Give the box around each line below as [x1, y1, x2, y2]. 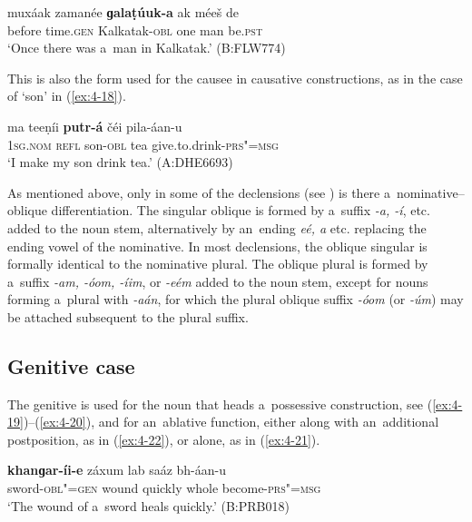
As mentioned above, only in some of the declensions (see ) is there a [7, 182, 390, 202]
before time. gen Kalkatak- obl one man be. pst [7, 20, 263, 39]
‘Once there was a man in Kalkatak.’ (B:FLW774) [7, 38, 286, 57]
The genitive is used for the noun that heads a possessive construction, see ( [7, 394, 433, 413]
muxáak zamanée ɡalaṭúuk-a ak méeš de [7, 3, 239, 21]
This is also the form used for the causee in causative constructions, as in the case [7, 68, 463, 87]
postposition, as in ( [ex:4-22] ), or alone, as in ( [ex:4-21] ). [7, 429, 320, 448]
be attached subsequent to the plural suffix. [7, 307, 249, 326]
